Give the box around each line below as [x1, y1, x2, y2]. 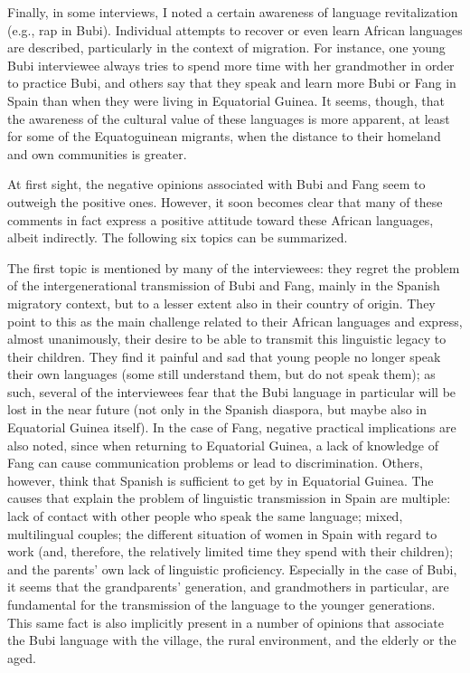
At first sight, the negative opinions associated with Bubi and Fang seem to [7, 175, 426, 194]
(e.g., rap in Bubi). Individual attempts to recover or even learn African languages [7, 20, 463, 39]
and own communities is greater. [7, 144, 187, 163]
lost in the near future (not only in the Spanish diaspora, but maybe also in [7, 400, 428, 419]
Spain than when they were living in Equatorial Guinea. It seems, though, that [7, 90, 445, 109]
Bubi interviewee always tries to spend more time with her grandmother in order [7, 55, 455, 74]
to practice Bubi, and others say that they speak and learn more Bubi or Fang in [7, 73, 456, 92]
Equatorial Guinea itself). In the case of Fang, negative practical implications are [7, 418, 456, 437]
